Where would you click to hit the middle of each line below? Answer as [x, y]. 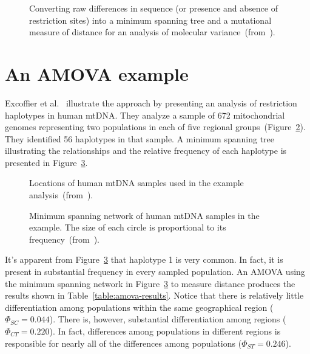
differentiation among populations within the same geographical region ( [139, 307]
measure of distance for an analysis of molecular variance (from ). [152, 32]
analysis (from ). [61, 195]
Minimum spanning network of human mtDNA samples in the [144, 215]
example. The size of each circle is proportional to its [128, 227]
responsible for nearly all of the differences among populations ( [123, 343]
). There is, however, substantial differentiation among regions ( [168, 319]
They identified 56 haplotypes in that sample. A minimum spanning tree [140, 138]
